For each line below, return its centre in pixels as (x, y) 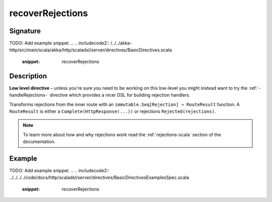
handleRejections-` (29, 95)
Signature (25, 31)
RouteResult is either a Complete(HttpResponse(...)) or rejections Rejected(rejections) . (113, 111)
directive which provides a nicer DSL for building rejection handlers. (120, 95)
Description (28, 76)
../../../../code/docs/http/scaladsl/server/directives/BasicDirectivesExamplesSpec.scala (99, 178)
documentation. (39, 142)
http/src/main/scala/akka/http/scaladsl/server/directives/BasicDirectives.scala (91, 50)
